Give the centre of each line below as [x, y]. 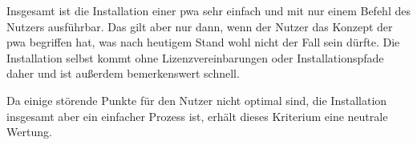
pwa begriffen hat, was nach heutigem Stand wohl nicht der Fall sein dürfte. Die [203, 42]
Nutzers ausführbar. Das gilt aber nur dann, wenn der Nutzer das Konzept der [200, 26]
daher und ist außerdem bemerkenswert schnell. [123, 73]
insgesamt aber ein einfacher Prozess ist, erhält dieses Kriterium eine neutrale [197, 116]
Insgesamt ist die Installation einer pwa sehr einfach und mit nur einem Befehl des [208, 10]
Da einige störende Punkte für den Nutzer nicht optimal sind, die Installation [197, 100]
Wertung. [29, 132]
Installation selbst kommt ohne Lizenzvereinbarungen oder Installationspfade [195, 57]
